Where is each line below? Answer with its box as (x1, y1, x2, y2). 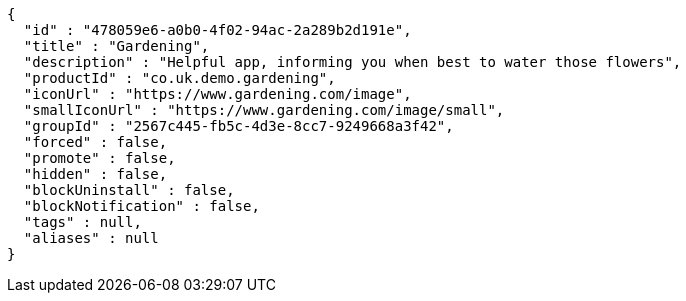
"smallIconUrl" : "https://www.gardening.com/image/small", (23, 102, 505, 118)
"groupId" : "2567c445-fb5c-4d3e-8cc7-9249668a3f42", (23, 118, 454, 134)
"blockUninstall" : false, (23, 182, 235, 198)
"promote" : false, (23, 150, 176, 166)
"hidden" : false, (23, 166, 168, 182)
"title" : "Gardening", (23, 38, 210, 54)
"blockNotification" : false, (23, 198, 260, 214)
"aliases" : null (23, 230, 159, 246)
